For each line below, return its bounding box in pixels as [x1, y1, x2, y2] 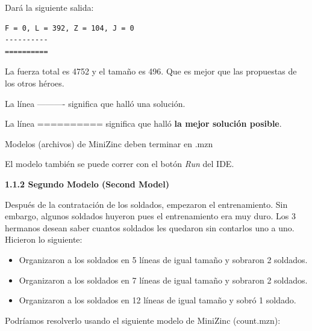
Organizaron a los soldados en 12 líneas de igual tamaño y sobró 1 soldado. [19, 294, 296, 306]
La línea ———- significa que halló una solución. [5, 97, 186, 109]
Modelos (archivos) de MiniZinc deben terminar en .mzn [5, 137, 213, 150]
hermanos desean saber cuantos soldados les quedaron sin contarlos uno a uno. [5, 221, 295, 234]
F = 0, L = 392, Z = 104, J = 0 [5, 23, 134, 32]
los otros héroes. [5, 76, 64, 89]
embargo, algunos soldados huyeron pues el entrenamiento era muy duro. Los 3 [5, 210, 296, 222]
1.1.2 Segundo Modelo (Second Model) [5, 177, 169, 190]
